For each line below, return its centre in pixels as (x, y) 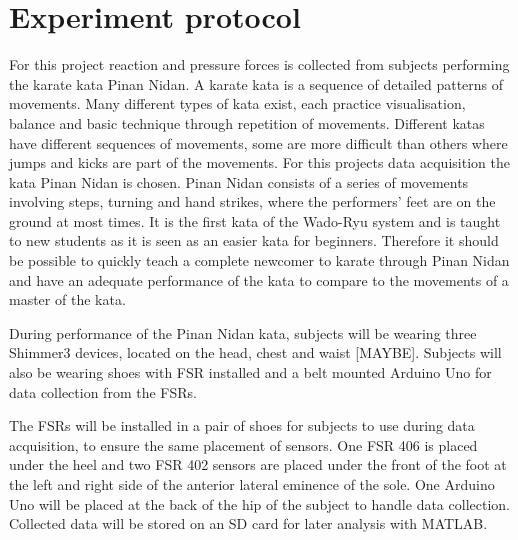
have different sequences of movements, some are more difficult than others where (258, 142)
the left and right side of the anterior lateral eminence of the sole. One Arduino (252, 484)
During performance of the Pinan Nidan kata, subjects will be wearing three (243, 332)
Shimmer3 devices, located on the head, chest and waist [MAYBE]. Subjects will (255, 352)
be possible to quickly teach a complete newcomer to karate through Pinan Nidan (259, 260)
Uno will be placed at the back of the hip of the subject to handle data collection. (259, 503)
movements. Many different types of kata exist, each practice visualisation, (237, 103)
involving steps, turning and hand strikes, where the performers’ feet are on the (252, 201)
